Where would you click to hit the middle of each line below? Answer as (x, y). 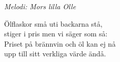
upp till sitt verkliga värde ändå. (55, 54)
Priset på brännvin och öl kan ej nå (60, 43)
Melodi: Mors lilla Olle (40, 6)
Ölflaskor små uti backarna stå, (53, 23)
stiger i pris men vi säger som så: (56, 34)
